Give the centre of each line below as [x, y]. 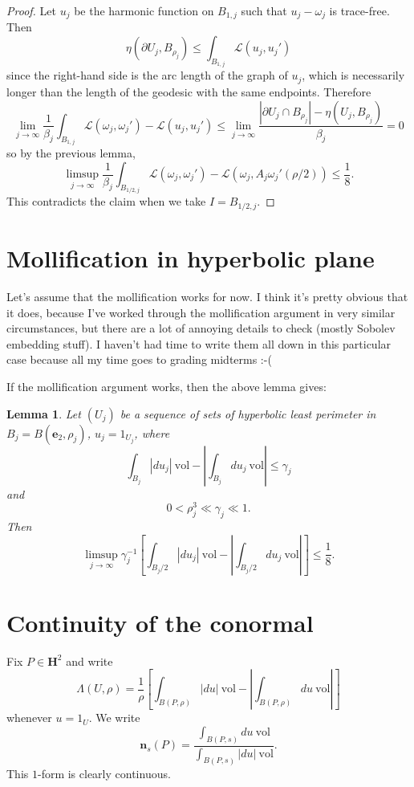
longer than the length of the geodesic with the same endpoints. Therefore [189, 91]
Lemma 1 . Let [44, 413]
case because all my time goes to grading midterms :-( [139, 359]
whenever [29, 718]
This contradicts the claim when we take [106, 201]
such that [264, 10]
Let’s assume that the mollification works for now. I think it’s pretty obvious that [207, 297]
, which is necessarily [353, 75]
